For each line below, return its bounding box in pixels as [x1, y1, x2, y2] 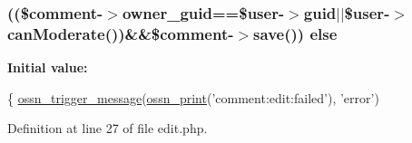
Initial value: [7, 58, 88, 77]
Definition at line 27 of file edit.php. [7, 119, 208, 138]
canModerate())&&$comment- [7, 22, 234, 44]
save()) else [253, 22, 338, 44]
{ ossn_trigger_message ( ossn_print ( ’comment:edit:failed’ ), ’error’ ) [7, 88, 379, 107]
